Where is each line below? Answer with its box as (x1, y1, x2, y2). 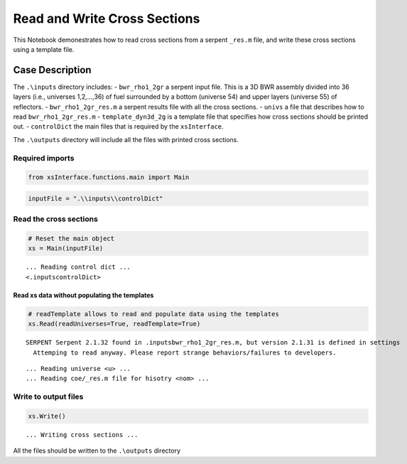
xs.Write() (28, 412, 66, 420)
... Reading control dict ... (26, 263, 131, 271)
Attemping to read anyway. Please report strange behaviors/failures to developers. (33, 348, 337, 357)
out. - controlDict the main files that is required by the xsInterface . (13, 122, 224, 131)
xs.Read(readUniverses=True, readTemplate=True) (28, 320, 201, 328)
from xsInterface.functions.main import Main (28, 173, 190, 181)
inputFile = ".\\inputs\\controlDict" (28, 194, 163, 203)
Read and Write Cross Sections (13, 11, 200, 26)
